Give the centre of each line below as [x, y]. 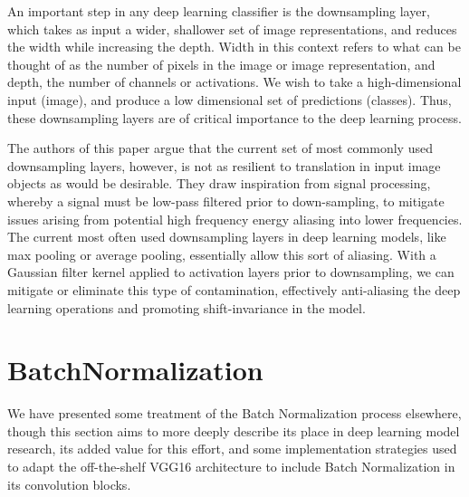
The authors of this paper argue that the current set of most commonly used [220, 148]
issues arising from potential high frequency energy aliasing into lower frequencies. [235, 219]
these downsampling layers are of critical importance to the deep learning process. [234, 117]
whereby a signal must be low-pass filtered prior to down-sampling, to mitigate [226, 201]
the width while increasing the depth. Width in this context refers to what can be [234, 47]
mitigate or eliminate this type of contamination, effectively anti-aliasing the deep [234, 289]
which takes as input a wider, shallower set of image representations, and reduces [232, 29]
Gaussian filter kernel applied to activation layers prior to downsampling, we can [231, 272]
